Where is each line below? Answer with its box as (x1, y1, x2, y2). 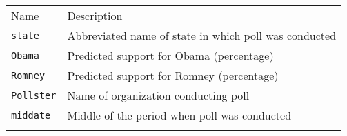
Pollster (11, 89, 57, 101)
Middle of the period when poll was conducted (67, 107, 292, 123)
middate (11, 109, 51, 121)
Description (67, 8, 123, 23)
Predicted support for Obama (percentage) (67, 47, 274, 63)
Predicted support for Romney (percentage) (67, 67, 279, 83)
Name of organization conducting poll (67, 87, 250, 103)
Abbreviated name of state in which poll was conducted (67, 27, 337, 43)
